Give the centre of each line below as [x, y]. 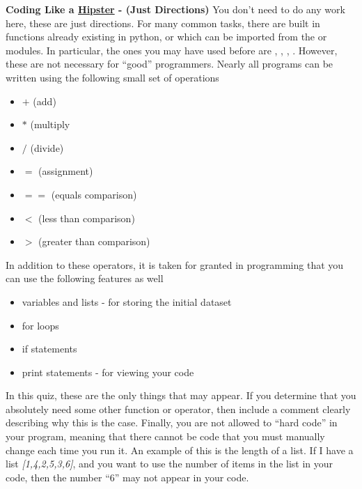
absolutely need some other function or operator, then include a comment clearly [178, 409]
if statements [49, 349]
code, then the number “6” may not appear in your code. [127, 477]
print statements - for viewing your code [108, 372]
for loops [40, 325]
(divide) [47, 147]
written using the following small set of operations [112, 77]
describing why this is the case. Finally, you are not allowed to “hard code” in [172, 422]
